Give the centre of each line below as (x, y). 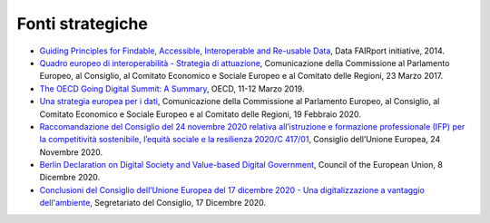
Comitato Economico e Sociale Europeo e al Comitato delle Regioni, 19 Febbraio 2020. (201, 114)
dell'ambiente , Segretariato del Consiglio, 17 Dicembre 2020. (153, 203)
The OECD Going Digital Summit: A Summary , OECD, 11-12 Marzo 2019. (172, 88)
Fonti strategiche (83, 24)
